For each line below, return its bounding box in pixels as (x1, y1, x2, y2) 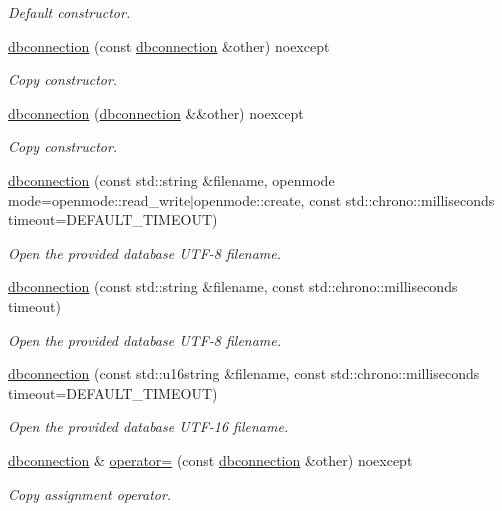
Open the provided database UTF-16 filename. (8, 416, 289, 437)
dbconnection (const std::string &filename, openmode (8, 169, 335, 190)
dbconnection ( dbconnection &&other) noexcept (8, 102, 304, 123)
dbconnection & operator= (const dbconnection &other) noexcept (8, 449, 413, 470)
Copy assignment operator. (8, 483, 172, 504)
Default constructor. (8, 2, 131, 22)
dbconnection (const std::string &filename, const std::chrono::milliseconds (8, 276, 458, 297)
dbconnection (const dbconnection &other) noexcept (8, 35, 330, 56)
